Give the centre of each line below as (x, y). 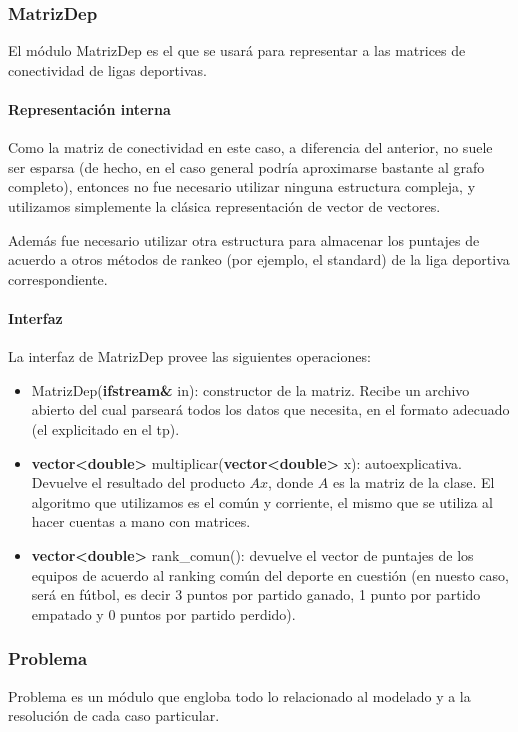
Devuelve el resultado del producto (138, 482)
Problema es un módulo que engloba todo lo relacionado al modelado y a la (239, 695)
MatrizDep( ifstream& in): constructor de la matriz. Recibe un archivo (250, 389)
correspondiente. (58, 278)
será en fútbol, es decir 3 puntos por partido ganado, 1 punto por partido (256, 594)
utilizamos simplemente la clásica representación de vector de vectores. (224, 205)
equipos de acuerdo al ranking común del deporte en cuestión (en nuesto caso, (270, 574)
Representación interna (89, 109)
